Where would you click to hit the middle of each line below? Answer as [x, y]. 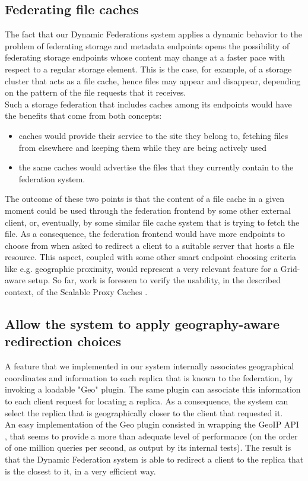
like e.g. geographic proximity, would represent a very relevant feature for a [142, 268]
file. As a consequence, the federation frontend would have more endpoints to [145, 234]
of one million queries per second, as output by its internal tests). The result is [148, 447]
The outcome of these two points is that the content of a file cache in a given [145, 199]
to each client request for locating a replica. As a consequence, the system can [147, 401]
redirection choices [63, 341]
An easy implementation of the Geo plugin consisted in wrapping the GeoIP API [152, 424]
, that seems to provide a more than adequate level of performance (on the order [151, 436]
